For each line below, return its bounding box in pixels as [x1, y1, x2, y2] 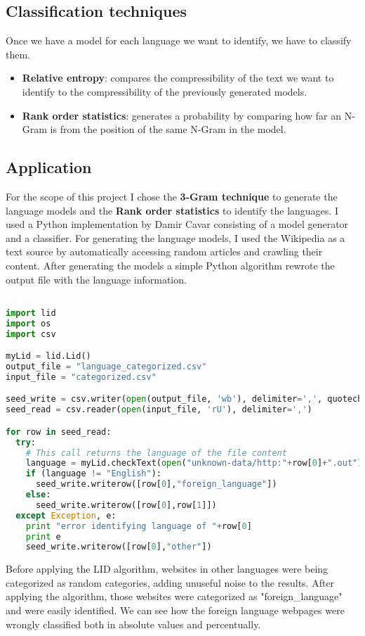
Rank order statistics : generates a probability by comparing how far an [22, 108, 341, 122]
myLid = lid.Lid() [6, 351, 91, 362]
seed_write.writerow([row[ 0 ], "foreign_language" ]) [35, 479, 277, 490]
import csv [6, 329, 56, 339]
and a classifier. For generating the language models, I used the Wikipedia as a [6, 230, 345, 245]
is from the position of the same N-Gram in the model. [50, 122, 286, 136]
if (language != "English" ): [25, 469, 161, 479]
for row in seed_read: [6, 426, 112, 437]
